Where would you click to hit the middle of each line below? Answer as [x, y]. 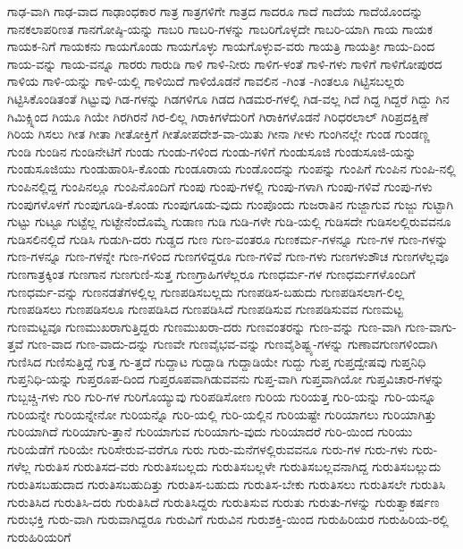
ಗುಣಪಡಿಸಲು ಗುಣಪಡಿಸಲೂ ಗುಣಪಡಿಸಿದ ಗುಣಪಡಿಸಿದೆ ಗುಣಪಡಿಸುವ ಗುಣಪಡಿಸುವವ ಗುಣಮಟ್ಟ [205, 309]
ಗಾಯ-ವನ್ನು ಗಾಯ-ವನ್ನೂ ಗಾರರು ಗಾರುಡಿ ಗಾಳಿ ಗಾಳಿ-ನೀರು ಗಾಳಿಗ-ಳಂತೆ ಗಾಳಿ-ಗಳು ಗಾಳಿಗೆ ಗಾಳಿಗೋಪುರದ [225, 63]
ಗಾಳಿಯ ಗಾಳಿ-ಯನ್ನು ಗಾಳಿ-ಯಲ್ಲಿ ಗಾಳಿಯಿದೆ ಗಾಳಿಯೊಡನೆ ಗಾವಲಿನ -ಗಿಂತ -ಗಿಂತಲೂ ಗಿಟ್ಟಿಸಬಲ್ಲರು [206, 81]
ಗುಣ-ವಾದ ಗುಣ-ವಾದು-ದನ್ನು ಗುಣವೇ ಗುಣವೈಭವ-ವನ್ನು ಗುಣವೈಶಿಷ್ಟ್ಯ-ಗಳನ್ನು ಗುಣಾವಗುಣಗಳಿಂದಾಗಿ [232, 344]
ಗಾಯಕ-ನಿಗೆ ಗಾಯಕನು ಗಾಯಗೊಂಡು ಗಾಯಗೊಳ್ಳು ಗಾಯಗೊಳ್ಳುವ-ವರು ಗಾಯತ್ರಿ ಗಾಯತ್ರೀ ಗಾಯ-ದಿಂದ [221, 46]
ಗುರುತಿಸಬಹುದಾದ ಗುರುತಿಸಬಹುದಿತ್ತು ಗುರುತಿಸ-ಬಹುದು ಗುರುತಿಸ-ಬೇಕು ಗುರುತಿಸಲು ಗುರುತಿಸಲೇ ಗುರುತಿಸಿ [227, 484]
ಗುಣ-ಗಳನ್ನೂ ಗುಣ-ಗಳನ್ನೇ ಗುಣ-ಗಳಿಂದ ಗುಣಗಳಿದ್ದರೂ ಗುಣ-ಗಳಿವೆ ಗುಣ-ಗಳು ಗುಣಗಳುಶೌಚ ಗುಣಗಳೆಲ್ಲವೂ [228, 256]
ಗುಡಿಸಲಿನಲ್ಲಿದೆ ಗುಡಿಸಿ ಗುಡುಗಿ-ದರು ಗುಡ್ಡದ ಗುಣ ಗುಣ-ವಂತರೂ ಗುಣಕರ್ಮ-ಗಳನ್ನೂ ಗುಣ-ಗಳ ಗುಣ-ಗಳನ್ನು [228, 238]
